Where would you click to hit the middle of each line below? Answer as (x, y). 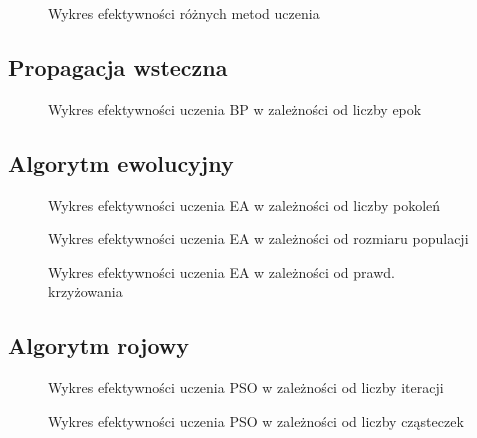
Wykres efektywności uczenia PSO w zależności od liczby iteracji (246, 387)
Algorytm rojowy (99, 345)
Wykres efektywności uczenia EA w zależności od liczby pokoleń (244, 204)
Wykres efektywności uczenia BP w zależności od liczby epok (235, 108)
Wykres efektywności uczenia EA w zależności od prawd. (221, 271)
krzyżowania (85, 291)
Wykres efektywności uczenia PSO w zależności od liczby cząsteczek (256, 420)
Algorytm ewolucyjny (121, 162)
